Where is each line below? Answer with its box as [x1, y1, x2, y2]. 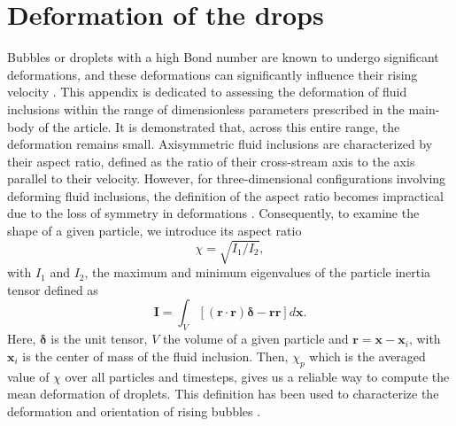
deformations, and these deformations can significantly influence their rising [7, 65, 418, 83]
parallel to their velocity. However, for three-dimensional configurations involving [7, 169, 446, 188]
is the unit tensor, [50, 329, 148, 348]
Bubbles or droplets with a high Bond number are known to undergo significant [7, 48, 439, 66]
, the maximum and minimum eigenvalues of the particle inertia [84, 263, 431, 282]
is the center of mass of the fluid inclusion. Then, [22, 346, 289, 365]
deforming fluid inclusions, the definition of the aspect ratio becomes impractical [7, 186, 444, 205]
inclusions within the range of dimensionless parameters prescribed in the [7, 99, 405, 118]
